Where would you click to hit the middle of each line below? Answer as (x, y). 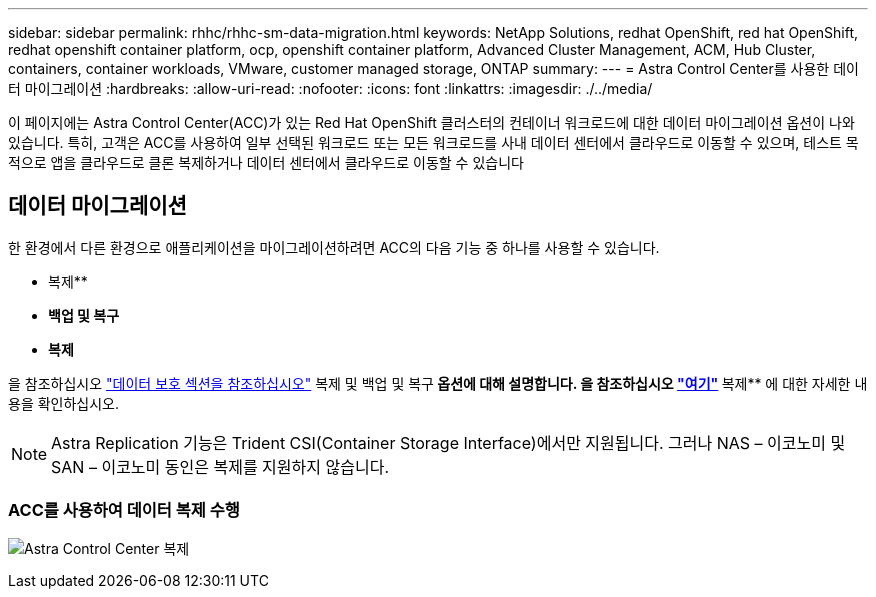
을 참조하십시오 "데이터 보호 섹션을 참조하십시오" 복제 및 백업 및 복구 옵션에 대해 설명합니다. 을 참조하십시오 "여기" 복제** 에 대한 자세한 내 (438, 383)
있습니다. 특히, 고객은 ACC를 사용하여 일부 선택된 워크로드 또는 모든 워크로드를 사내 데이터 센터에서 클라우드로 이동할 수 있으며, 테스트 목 (433, 142)
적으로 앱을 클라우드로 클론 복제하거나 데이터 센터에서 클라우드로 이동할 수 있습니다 (266, 162)
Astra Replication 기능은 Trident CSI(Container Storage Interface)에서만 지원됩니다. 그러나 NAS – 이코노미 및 (448, 442)
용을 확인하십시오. (64, 403)
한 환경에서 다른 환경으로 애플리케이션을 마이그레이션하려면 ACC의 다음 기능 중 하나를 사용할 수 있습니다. (334, 247)
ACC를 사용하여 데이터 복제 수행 (124, 510)
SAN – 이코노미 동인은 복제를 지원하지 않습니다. (220, 466)
